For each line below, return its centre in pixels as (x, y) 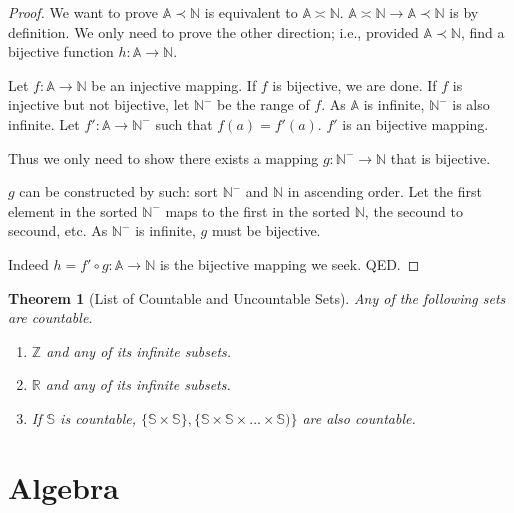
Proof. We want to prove (83, 12)
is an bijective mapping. (415, 123)
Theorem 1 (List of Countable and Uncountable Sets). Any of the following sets (257, 297)
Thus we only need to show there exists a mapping (163, 157)
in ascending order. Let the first (384, 191)
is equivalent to (251, 12)
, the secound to (413, 210)
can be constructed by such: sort (118, 191)
